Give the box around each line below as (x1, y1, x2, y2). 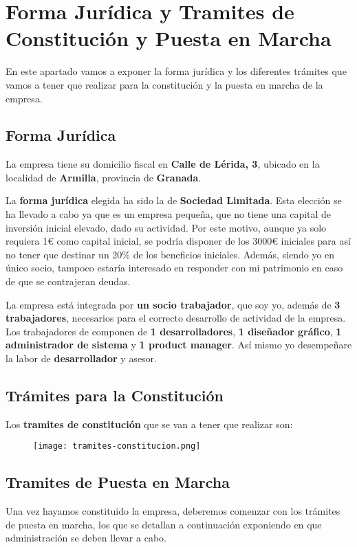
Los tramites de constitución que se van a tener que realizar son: (6, 416, 293, 431)
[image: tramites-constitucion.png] (33, 441, 201, 451)
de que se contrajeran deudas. (6, 274, 131, 289)
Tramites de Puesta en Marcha (6, 471, 230, 493)
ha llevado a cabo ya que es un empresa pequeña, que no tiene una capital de (6, 207, 332, 221)
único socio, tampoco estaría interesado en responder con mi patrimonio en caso (6, 260, 343, 275)
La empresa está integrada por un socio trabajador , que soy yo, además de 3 (6, 297, 340, 311)
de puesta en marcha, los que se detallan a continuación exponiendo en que (6, 517, 322, 531)
